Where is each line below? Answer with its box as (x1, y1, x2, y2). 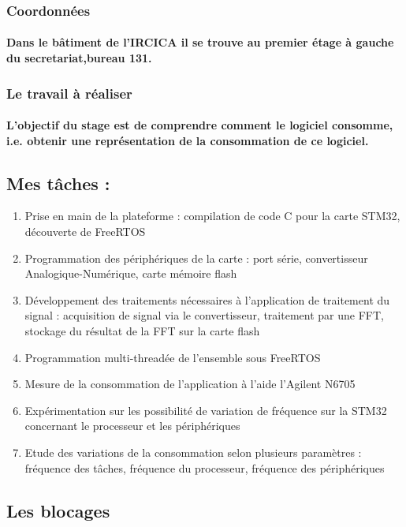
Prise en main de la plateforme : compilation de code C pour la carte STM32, (24, 207, 400, 224)
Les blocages (6, 498, 110, 522)
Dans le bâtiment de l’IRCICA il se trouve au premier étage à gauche (6, 34, 394, 50)
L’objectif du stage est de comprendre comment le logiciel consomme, (6, 117, 393, 133)
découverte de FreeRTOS (24, 223, 146, 240)
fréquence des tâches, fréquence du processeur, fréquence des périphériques (24, 459, 385, 476)
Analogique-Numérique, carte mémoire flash (24, 265, 237, 282)
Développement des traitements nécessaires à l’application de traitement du (24, 291, 390, 308)
